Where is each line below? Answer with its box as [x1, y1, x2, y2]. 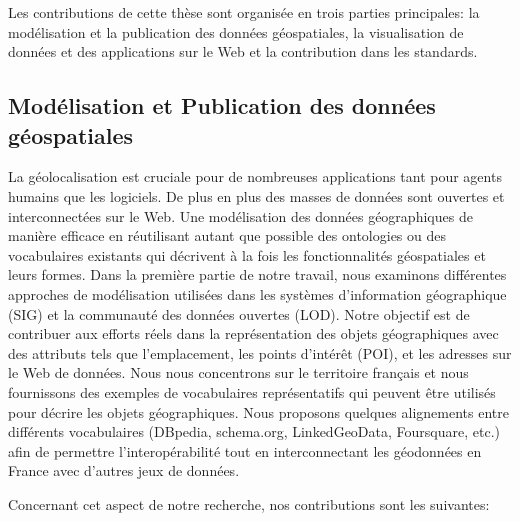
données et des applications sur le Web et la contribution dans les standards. [8, 41, 478, 62]
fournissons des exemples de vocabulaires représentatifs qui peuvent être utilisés [8, 381, 496, 402]
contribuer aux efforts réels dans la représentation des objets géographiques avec [8, 323, 499, 344]
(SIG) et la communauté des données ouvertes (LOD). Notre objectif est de [8, 303, 470, 324]
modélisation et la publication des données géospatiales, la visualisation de [8, 21, 464, 42]
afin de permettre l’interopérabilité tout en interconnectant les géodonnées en [8, 440, 482, 461]
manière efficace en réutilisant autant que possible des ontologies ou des [8, 225, 446, 246]
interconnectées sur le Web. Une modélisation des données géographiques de [8, 205, 473, 226]
